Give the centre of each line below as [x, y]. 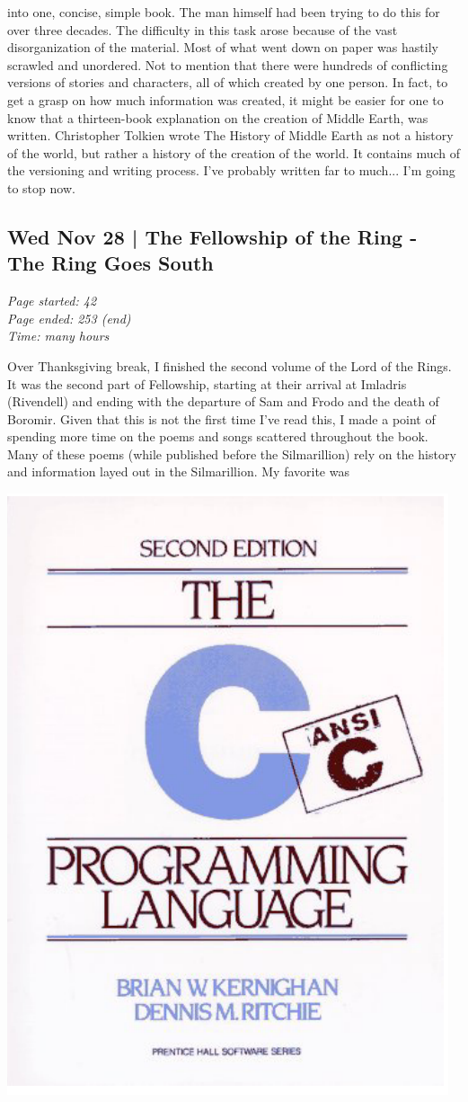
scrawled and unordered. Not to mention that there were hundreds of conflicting [228, 64]
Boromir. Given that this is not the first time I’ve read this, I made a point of [221, 418]
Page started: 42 [52, 301]
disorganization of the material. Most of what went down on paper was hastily [223, 47]
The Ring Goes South [110, 263]
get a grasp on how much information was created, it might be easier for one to [225, 99]
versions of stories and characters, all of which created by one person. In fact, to [228, 82]
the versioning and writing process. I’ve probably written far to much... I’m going [231, 170]
